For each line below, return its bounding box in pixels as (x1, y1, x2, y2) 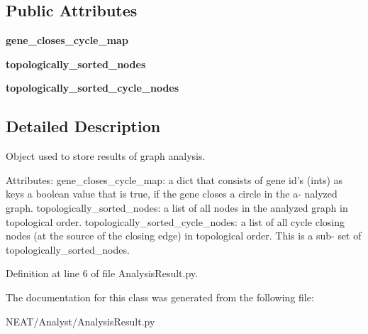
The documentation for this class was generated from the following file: (6, 289, 314, 304)
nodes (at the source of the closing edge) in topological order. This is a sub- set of (6, 228, 362, 243)
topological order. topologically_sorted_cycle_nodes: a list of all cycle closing (6, 214, 345, 229)
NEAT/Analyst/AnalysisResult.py (6, 313, 155, 328)
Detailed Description (6, 115, 161, 137)
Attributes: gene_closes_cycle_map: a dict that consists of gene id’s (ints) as (6, 172, 343, 187)
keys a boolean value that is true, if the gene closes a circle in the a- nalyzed (6, 186, 338, 201)
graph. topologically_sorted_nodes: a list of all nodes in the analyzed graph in (6, 200, 348, 215)
